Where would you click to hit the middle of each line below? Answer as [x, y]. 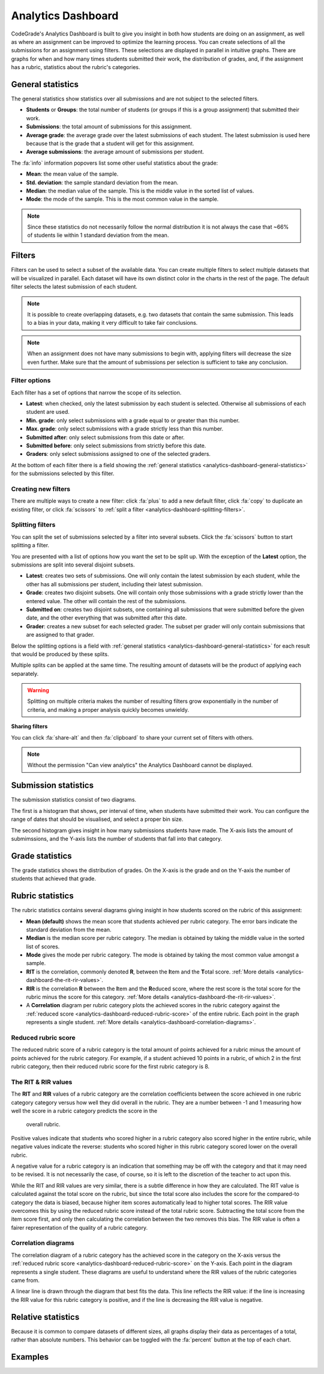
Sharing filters [29, 726]
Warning [38, 690]
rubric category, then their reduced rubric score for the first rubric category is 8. [110, 1067]
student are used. [48, 412]
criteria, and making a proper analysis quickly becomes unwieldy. [108, 710]
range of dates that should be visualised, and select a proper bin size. [97, 819]
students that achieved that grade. [53, 879]
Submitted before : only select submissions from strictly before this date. [116, 446]
